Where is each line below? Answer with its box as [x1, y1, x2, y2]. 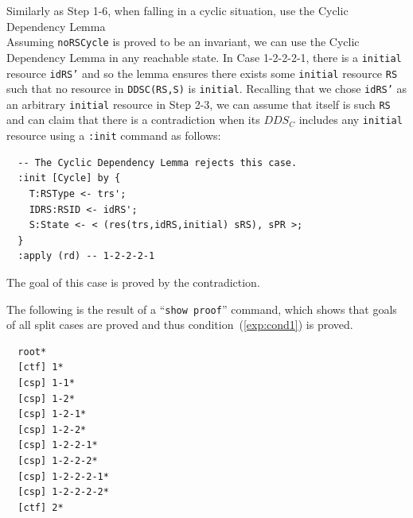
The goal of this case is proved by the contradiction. [6, 273, 260, 290]
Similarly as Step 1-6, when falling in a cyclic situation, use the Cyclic [6, 2, 349, 18]
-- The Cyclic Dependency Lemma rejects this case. [18, 157, 298, 168]
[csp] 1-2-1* [18, 408, 87, 420]
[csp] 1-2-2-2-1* [18, 470, 109, 482]
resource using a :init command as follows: [6, 127, 221, 144]
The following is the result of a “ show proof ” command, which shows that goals [6, 300, 397, 317]
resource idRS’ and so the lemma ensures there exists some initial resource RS [6, 64, 398, 81]
